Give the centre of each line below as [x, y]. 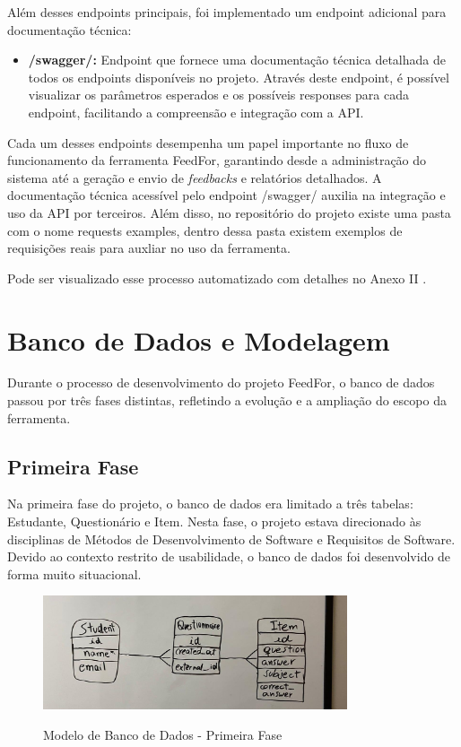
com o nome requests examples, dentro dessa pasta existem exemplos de [205, 230]
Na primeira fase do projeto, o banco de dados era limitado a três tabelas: [210, 504]
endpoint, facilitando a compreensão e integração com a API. [196, 112]
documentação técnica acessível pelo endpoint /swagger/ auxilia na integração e [226, 195]
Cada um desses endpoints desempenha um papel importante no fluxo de [208, 142]
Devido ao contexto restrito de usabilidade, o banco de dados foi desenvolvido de [229, 556]
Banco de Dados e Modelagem [199, 339]
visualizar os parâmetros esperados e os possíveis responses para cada [219, 95]
